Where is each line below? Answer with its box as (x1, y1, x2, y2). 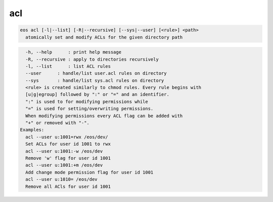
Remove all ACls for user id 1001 (25, 183, 111, 189)
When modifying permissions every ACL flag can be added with (25, 113, 183, 119)
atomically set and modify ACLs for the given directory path (25, 34, 183, 40)
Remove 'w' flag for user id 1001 (25, 155, 111, 161)
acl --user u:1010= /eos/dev (25, 177, 98, 182)
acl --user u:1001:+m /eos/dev (25, 162, 103, 168)
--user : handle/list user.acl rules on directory (25, 71, 167, 76)
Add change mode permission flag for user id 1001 (25, 169, 154, 175)
